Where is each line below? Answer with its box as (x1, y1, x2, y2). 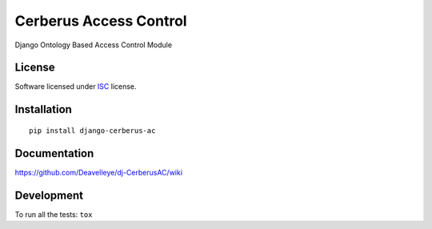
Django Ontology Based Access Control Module (14, 40, 172, 50)
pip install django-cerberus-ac (29, 126, 156, 135)
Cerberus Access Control (14, 12, 187, 30)
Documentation (14, 147, 94, 160)
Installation (14, 102, 72, 116)
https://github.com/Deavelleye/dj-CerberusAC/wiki (14, 167, 183, 177)
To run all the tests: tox (14, 209, 93, 219)
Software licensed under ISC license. (14, 82, 137, 91)
